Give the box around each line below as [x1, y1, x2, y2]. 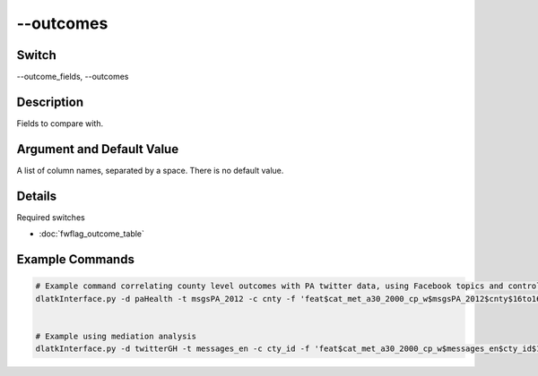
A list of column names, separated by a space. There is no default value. [16, 165, 284, 175]
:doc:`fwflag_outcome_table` [39, 228, 145, 239]
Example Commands [16, 252, 134, 267]
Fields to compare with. [16, 117, 103, 129]
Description [16, 94, 84, 109]
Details [16, 188, 57, 203]
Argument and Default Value [16, 141, 179, 157]
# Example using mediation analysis [35, 331, 197, 341]
